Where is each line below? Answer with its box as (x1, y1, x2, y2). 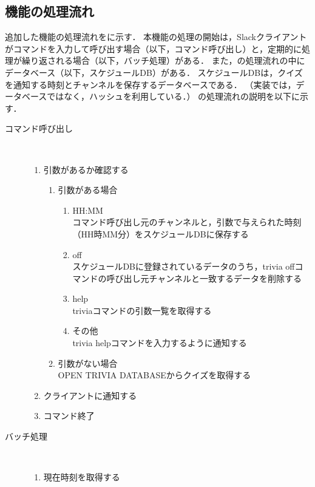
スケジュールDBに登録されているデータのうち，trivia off (72, 260, 295, 273)
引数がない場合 (58, 356, 118, 369)
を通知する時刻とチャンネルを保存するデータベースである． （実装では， (5, 78, 296, 90)
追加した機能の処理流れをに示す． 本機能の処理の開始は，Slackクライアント (5, 30, 307, 43)
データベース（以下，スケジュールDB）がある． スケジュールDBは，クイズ (5, 66, 303, 78)
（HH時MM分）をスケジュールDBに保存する (72, 227, 249, 240)
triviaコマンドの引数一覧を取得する (72, 304, 212, 316)
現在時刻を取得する (43, 471, 120, 483)
